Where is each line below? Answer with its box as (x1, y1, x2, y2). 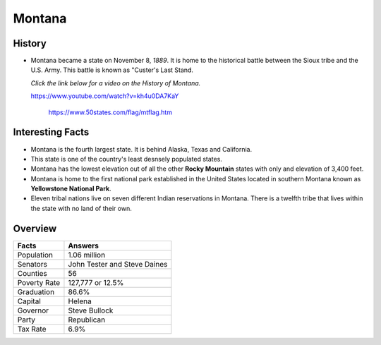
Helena (68, 296, 92, 306)
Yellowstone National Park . (30, 184, 112, 193)
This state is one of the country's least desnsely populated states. (30, 155, 222, 163)
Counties (17, 268, 47, 278)
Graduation (17, 286, 55, 296)
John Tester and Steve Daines (68, 259, 168, 269)
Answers (68, 241, 99, 250)
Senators (17, 259, 47, 269)
